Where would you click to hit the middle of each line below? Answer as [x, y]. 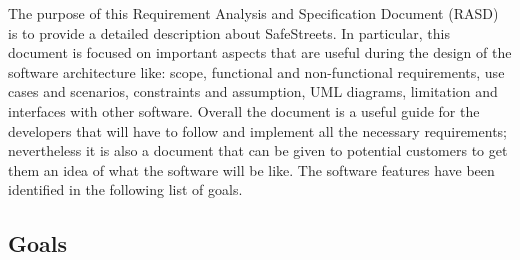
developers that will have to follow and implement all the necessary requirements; [257, 130]
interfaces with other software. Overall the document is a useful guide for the [244, 110]
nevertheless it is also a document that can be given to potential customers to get [258, 150]
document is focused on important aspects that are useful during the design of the [260, 52]
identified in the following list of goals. [125, 189]
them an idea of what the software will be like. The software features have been [251, 169]
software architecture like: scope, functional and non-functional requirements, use [256, 71]
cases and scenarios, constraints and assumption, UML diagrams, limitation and [253, 91]
